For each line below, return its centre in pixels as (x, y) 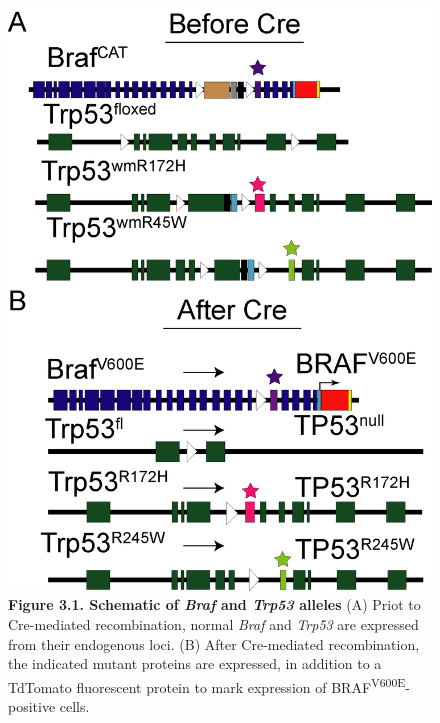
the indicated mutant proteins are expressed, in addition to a (195, 663)
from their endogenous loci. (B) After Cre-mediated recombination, (214, 643)
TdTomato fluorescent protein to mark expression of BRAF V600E (207, 685)
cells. (74, 706)
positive (32, 706)
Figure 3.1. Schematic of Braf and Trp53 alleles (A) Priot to (214, 604)
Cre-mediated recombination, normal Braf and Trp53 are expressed (213, 623)
